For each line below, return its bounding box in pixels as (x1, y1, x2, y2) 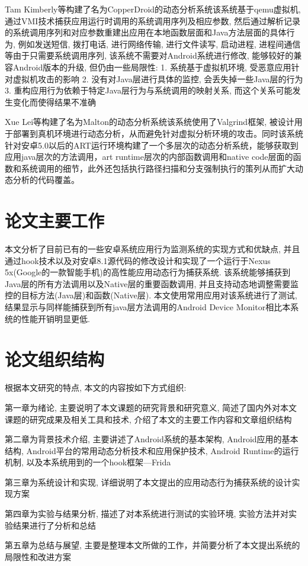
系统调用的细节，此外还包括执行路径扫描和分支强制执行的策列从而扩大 (21, 162, 295, 174)
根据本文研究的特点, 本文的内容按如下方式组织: (5, 381, 187, 394)
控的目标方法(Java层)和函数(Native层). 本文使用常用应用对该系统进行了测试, (5, 289, 297, 301)
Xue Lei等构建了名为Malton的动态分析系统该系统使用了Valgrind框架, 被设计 (5, 115, 294, 128)
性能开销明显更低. (21, 312, 90, 324)
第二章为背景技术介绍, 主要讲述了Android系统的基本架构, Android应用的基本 (5, 433, 299, 445)
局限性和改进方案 (5, 550, 71, 562)
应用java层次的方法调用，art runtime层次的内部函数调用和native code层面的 (5, 150, 293, 163)
